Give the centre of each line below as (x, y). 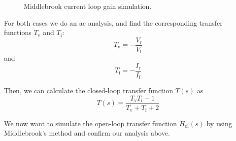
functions (18, 32)
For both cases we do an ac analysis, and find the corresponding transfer (113, 22)
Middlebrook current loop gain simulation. (88, 6)
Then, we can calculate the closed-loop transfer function (89, 90)
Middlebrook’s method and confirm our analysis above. (87, 133)
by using (219, 123)
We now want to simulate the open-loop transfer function (91, 123)
